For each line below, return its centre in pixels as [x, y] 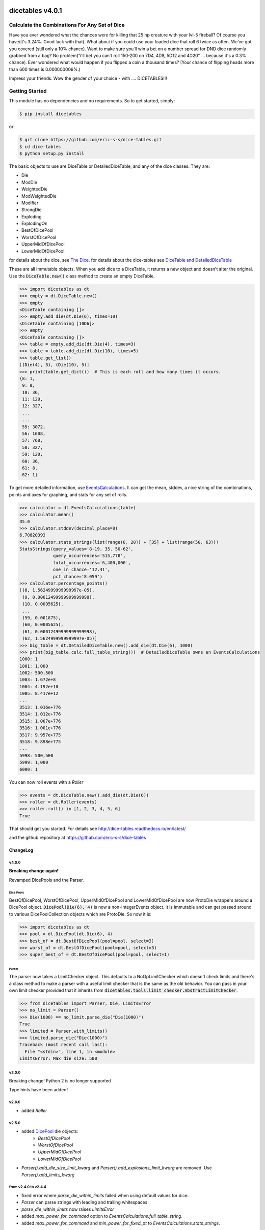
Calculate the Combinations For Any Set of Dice [67, 25]
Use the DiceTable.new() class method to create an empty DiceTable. [82, 276]
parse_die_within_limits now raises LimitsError [68, 1209]
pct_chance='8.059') [78, 576]
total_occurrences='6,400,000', [92, 563]
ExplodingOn [34, 223]
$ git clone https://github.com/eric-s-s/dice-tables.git [91, 140]
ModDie [29, 182]
